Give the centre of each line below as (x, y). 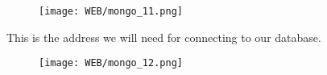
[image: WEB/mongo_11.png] (111, 11)
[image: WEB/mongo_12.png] (111, 63)
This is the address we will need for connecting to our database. (164, 37)
